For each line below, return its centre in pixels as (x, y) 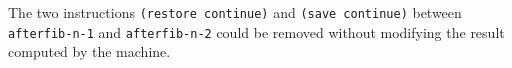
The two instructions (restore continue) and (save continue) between (235, 12)
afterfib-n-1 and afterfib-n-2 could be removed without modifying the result (256, 31)
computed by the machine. (89, 51)
